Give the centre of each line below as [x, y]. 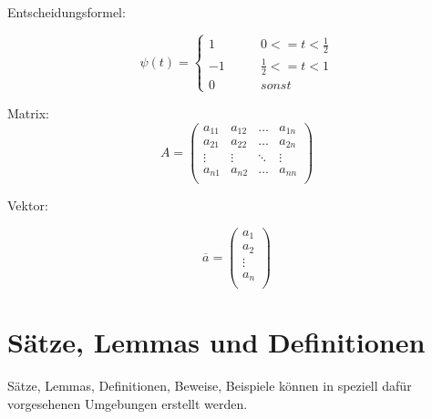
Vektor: [28, 205]
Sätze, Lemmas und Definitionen [216, 342]
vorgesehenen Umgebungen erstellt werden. [128, 403]
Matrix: [28, 112]
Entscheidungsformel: [67, 12]
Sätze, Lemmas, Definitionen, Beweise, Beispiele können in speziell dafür [210, 386]
